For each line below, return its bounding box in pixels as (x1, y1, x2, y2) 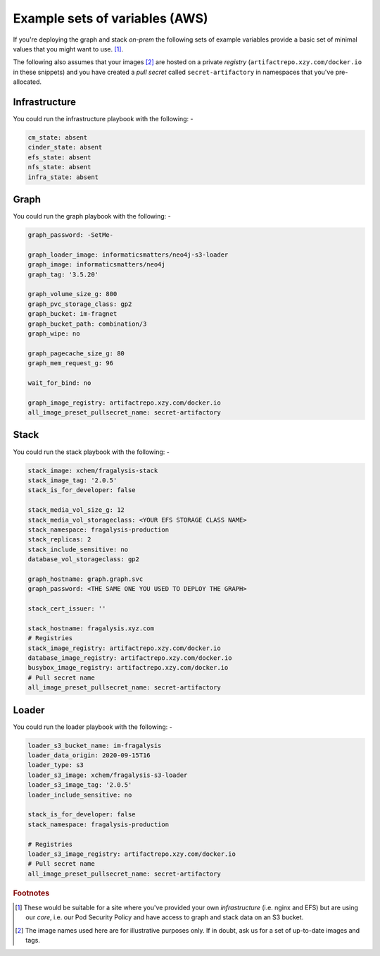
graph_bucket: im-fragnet (27, 310, 118, 318)
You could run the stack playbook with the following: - (13, 448, 170, 456)
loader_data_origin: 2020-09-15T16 (27, 752, 151, 759)
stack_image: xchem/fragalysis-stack (27, 466, 158, 474)
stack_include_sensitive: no (27, 545, 129, 553)
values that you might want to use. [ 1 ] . (13, 44, 123, 53)
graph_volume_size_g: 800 (27, 290, 118, 298)
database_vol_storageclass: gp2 (27, 556, 140, 563)
